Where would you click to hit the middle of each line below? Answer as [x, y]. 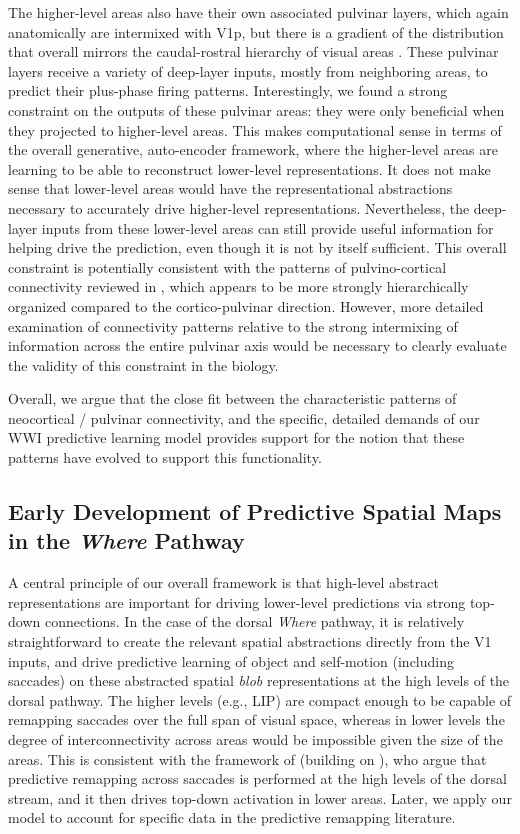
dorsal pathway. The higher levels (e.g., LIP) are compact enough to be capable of [260, 699]
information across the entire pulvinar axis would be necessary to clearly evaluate [257, 345]
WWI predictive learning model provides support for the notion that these [236, 437]
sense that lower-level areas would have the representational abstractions [230, 188]
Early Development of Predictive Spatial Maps [255, 511]
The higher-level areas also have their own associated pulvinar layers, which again [258, 12]
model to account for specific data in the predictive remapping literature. [232, 817]
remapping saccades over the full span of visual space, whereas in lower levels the [256, 719]
